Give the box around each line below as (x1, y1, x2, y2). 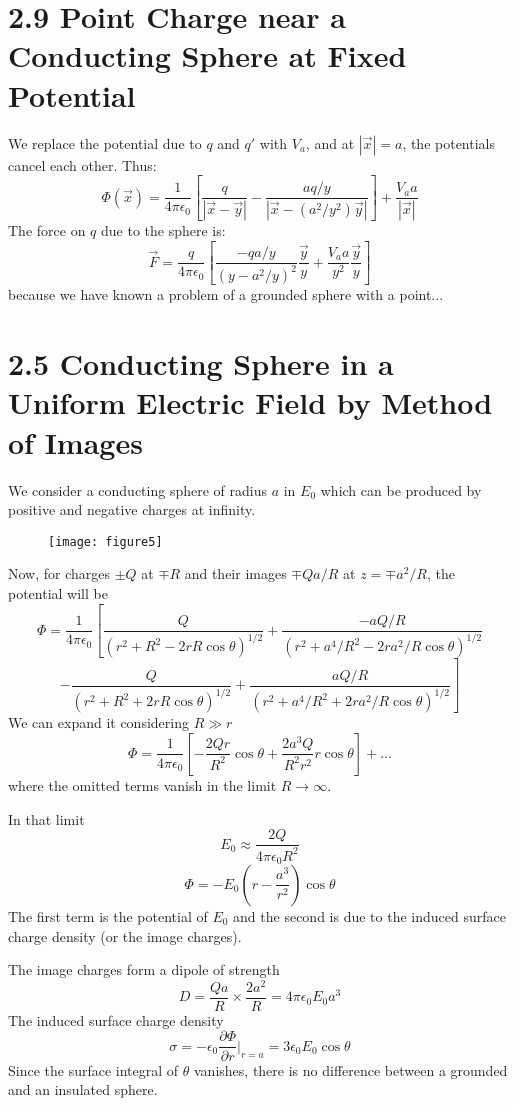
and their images (184, 563, 287, 584)
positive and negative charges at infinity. (8, 499, 256, 520)
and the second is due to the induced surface (233, 905, 506, 926)
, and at (305, 132, 355, 153)
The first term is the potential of (8, 905, 208, 926)
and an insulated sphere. (8, 1079, 158, 1100)
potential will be (8, 582, 108, 603)
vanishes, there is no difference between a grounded (194, 1059, 508, 1080)
